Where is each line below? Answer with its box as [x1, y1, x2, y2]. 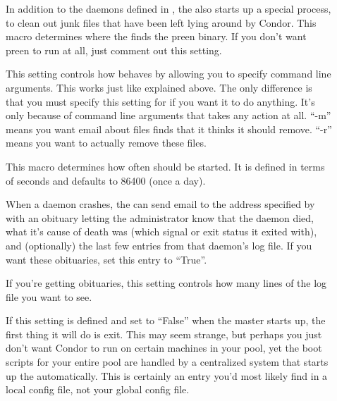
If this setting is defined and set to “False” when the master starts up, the [6, 313, 326, 328]
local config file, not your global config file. [6, 382, 190, 397]
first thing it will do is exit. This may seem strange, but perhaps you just [6, 326, 322, 341]
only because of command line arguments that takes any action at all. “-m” [6, 108, 331, 123]
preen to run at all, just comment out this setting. [6, 42, 222, 57]
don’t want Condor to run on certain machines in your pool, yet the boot [6, 340, 322, 355]
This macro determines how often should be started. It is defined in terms [6, 159, 325, 173]
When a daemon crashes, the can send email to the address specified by [6, 197, 315, 211]
